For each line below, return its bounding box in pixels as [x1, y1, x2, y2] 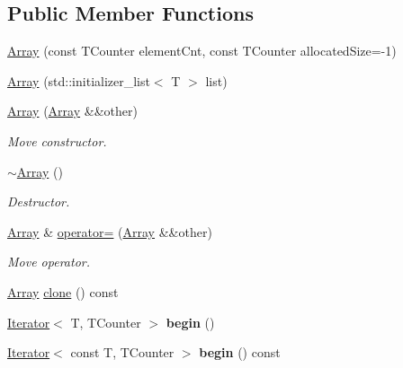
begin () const [199, 343, 281, 362]
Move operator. [7, 252, 90, 271]
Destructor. [7, 192, 70, 211]
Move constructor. [7, 131, 107, 150]
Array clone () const [7, 282, 119, 301]
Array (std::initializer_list [7, 71, 150, 90]
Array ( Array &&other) [7, 101, 138, 120]
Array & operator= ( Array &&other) [7, 222, 212, 241]
